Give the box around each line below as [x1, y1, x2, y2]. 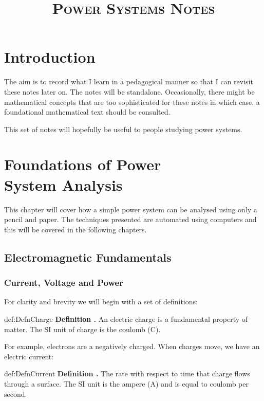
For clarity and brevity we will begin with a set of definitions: [4, 296, 198, 307]
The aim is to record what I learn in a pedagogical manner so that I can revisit [4, 76, 253, 87]
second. [4, 388, 27, 399]
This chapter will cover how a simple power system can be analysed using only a [4, 204, 257, 214]
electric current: [4, 351, 54, 361]
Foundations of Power [4, 154, 161, 175]
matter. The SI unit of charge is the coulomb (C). [4, 323, 161, 334]
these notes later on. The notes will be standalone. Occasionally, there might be [4, 86, 255, 97]
